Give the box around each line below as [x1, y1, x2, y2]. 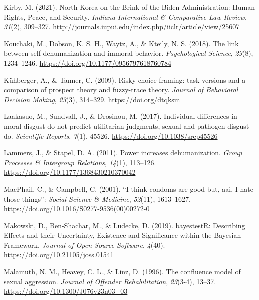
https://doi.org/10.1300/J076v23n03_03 [4, 286, 128, 296]
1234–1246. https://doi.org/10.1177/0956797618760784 [4, 57, 171, 68]
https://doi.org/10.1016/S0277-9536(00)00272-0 [4, 203, 150, 214]
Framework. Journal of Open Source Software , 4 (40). [4, 239, 165, 250]
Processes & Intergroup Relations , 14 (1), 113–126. [4, 157, 156, 167]
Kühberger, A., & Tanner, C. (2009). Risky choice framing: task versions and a [4, 74, 246, 85]
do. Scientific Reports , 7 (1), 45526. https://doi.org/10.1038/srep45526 [4, 130, 218, 141]
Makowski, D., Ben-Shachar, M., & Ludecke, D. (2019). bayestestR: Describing [4, 220, 245, 230]
